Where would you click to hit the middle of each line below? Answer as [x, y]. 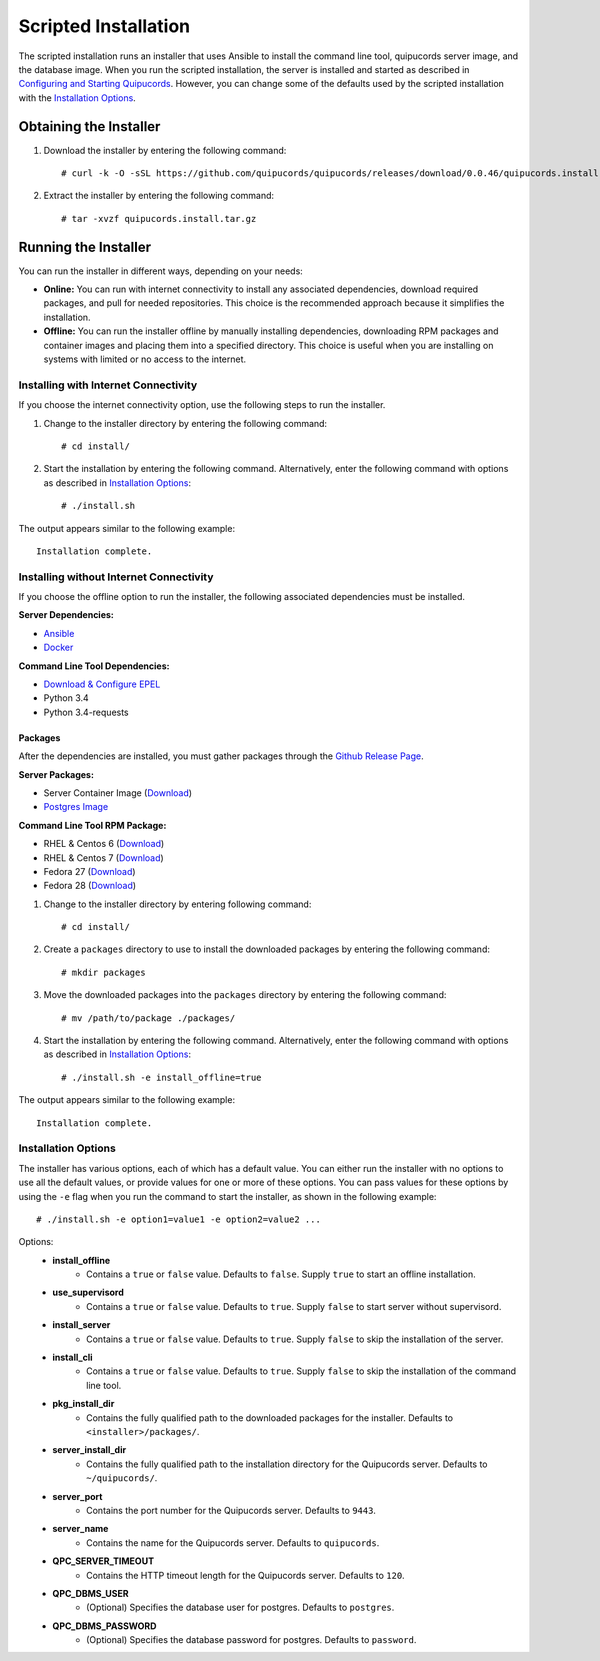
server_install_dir [89, 1450]
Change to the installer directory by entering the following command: [185, 423]
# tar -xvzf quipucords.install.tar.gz [159, 218]
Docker [58, 647]
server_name [80, 1529]
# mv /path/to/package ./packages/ [148, 1018]
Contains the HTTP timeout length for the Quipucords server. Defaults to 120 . [245, 1575]
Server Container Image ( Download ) [118, 792]
